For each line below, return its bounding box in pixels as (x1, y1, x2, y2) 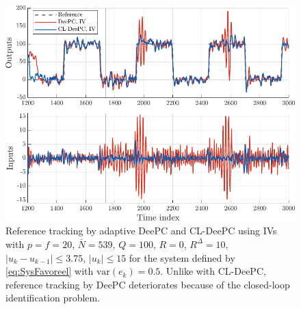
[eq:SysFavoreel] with (5, 264, 94, 278)
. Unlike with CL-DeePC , (160, 264, 266, 278)
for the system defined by (129, 250, 235, 264)
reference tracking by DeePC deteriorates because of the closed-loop (5, 277, 290, 291)
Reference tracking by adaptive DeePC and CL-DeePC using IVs (5, 223, 277, 238)
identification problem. (5, 291, 101, 305)
